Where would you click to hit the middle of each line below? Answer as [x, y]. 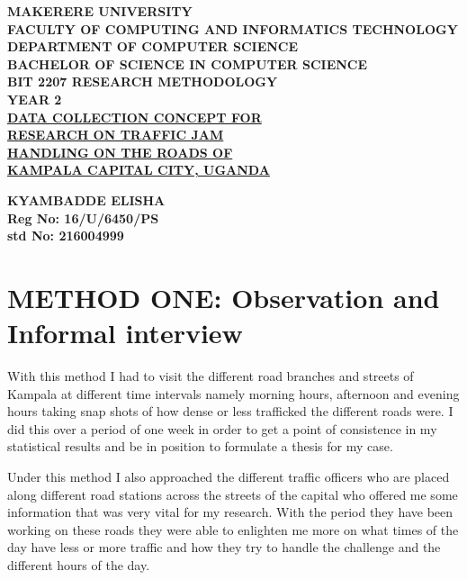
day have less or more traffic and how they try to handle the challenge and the [224, 547]
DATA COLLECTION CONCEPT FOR [135, 117]
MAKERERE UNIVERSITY [100, 11]
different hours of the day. [79, 564]
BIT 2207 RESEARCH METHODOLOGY [143, 82]
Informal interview [125, 333]
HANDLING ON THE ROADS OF [120, 152]
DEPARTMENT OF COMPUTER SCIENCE [153, 46]
